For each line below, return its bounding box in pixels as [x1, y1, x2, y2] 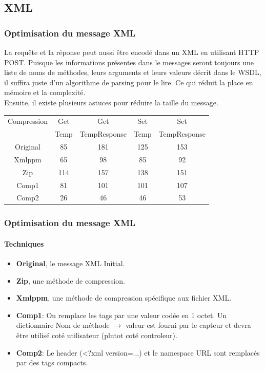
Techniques [4, 238, 44, 249]
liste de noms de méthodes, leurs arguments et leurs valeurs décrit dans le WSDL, [4, 67, 261, 78]
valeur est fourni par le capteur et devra [125, 320, 251, 330]
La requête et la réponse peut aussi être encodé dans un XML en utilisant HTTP [4, 47, 259, 57]
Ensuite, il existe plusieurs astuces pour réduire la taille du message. [4, 97, 218, 107]
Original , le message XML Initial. [16, 258, 125, 269]
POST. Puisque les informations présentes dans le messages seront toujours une [4, 57, 254, 67]
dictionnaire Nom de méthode [16, 320, 110, 330]
